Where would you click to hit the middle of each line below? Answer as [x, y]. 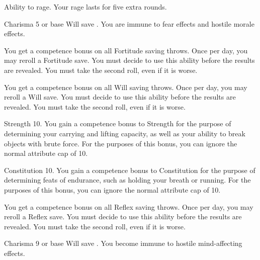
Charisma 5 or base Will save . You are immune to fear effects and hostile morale [129, 23]
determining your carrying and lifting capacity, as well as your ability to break [125, 133]
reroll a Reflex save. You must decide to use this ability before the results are [123, 216]
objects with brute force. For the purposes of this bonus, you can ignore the [121, 143]
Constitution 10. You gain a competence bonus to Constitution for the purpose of [130, 170]
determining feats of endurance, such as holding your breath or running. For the [127, 180]
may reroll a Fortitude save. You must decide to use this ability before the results [129, 60]
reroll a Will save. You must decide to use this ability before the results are [120, 97]
